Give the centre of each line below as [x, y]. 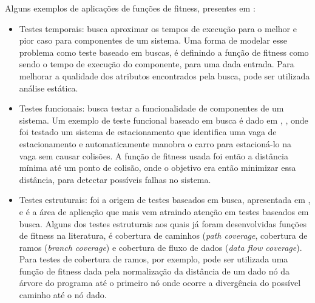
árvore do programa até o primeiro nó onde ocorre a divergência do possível [160, 283]
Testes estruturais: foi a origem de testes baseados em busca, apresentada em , [165, 200]
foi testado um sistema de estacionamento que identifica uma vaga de [148, 132]
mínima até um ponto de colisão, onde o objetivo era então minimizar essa [157, 168]
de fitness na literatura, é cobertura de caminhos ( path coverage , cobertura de [163, 235]
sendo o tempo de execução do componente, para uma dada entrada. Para [157, 64]
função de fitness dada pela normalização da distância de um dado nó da [154, 271]
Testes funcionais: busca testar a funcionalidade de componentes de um [151, 108]
